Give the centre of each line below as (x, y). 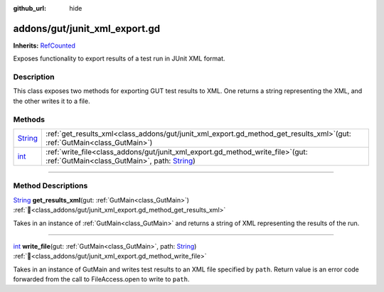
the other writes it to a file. (52, 101)
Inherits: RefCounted (44, 45)
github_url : (30, 8)
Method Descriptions (50, 186)
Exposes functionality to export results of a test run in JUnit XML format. (119, 59)
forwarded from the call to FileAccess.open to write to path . (101, 279)
